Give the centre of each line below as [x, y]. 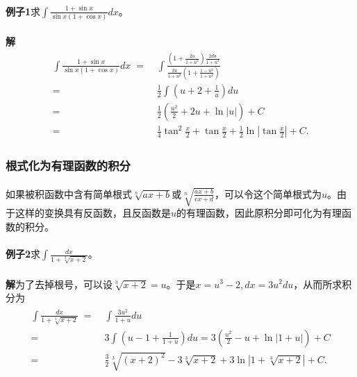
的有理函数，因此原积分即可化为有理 [259, 213]
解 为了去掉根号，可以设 [59, 284]
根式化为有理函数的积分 [68, 166]
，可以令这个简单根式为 [268, 193]
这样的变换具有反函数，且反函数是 [93, 213]
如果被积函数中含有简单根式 [69, 193]
